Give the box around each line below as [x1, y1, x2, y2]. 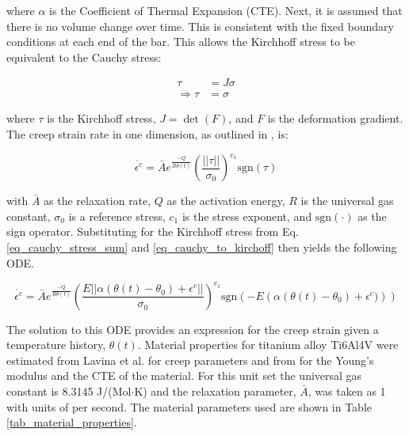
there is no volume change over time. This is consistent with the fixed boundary [6, 17, 394, 34]
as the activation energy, [166, 192, 285, 209]
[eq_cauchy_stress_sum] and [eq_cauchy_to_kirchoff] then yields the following [6, 238, 397, 255]
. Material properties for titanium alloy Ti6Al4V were [137, 336, 399, 353]
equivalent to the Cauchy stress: [6, 48, 162, 65]
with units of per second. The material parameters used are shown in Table [6, 398, 373, 415]
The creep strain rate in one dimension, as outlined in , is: [6, 126, 289, 142]
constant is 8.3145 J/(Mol [6, 382, 132, 399]
